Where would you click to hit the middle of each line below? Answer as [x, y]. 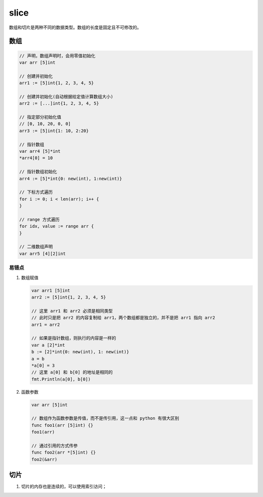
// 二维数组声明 [36, 247]
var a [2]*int [48, 345]
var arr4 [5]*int [40, 151]
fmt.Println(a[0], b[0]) [61, 379]
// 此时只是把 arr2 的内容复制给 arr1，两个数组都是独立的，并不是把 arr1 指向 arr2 [123, 318]
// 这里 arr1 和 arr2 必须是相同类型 [72, 311]
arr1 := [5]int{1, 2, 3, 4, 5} [57, 83]
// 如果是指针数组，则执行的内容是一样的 [74, 338]
